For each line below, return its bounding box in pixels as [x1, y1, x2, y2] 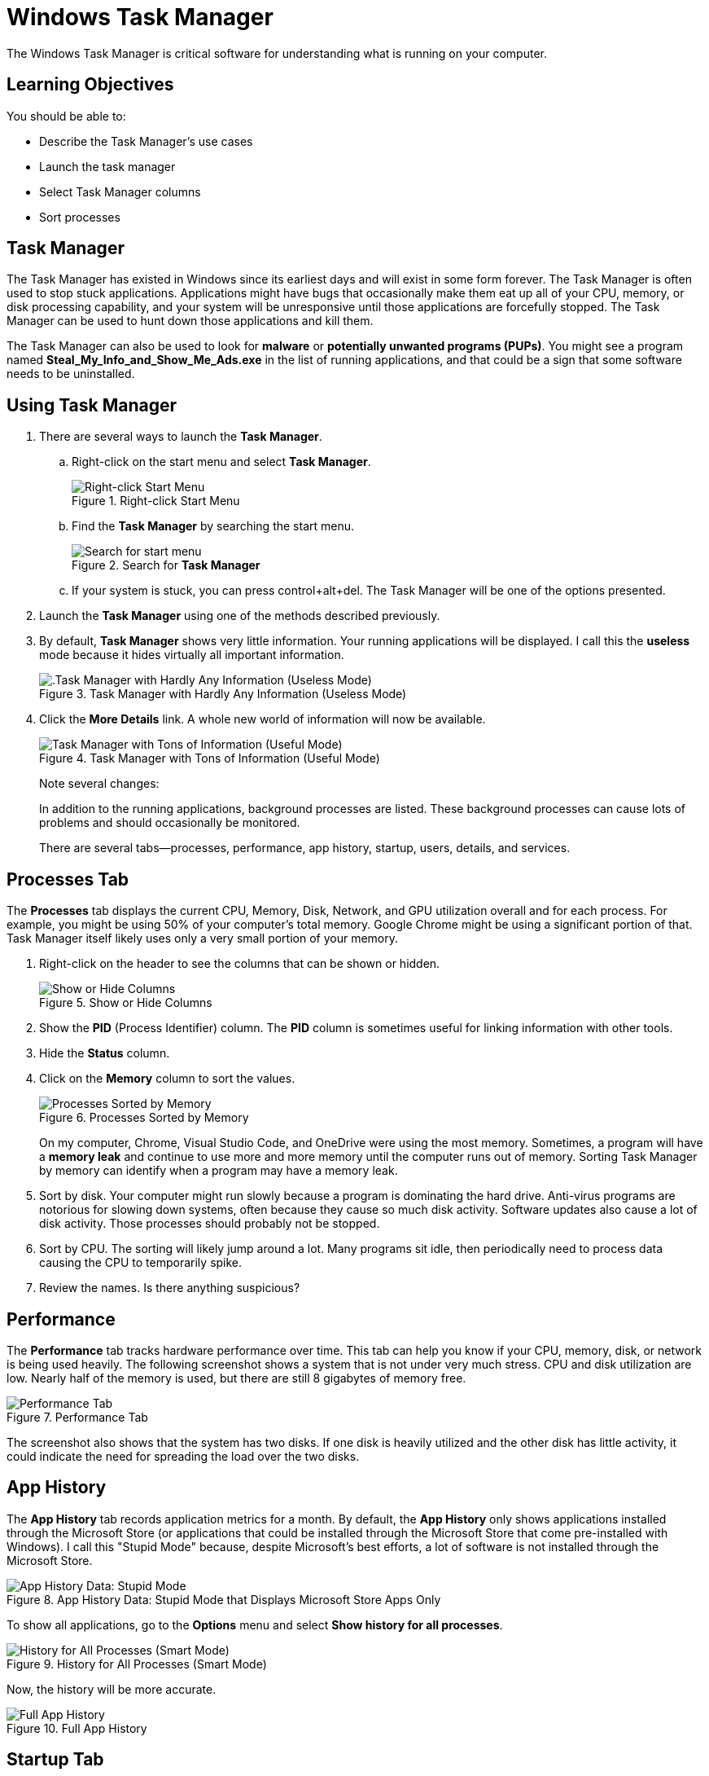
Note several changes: [39, 776, 160, 791]
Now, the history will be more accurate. [7, 1681, 217, 1696]
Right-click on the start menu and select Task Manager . [72, 455, 371, 469]
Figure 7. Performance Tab [7, 1409, 148, 1424]
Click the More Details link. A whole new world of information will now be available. [39, 712, 486, 727]
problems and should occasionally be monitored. [39, 815, 300, 830]
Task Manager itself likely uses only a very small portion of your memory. [7, 931, 399, 946]
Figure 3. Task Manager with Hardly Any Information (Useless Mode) [39, 687, 407, 701]
